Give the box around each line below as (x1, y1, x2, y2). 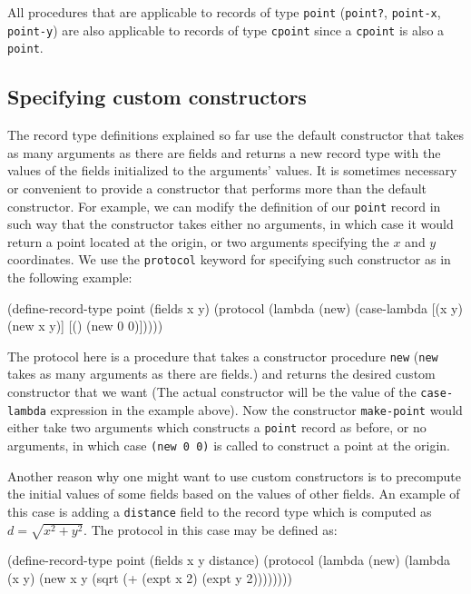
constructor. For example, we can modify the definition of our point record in (7, 196, 441, 215)
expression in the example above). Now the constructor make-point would (50, 400, 463, 419)
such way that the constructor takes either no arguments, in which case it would (7, 214, 454, 233)
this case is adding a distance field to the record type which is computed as (7, 501, 432, 520)
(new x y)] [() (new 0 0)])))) (7, 316, 163, 335)
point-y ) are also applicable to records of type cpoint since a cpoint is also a (7, 20, 445, 39)
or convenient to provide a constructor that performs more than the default (7, 178, 427, 197)
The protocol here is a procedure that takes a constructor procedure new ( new (7, 346, 438, 365)
